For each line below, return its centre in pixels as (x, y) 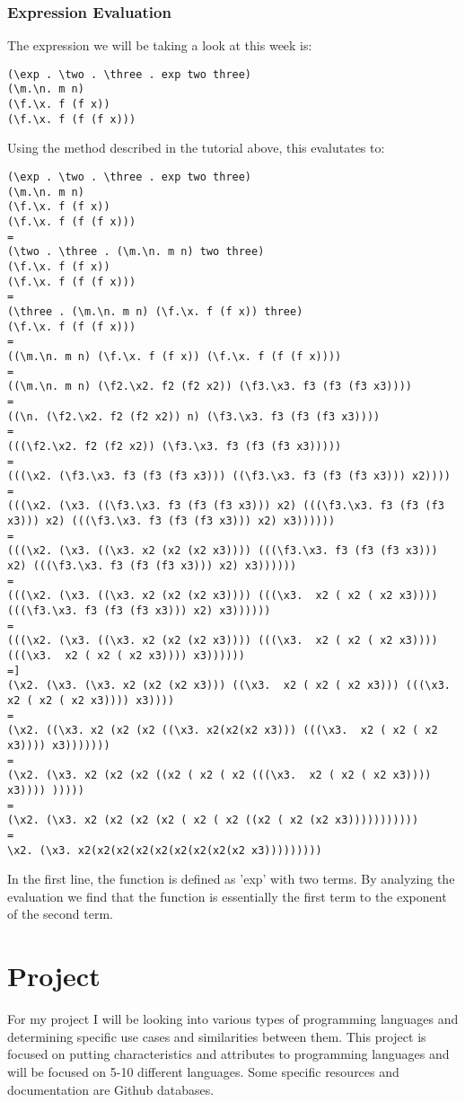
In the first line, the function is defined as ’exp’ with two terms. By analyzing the (231, 879)
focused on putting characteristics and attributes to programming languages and (228, 1054)
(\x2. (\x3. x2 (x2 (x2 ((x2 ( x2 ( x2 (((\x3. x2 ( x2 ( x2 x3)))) (219, 776)
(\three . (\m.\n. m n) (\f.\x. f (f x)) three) (155, 311)
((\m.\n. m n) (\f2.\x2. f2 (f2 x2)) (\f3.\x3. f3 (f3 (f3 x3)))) (210, 387)
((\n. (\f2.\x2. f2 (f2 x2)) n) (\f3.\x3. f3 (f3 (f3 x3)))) (194, 416)
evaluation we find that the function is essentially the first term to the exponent (227, 896)
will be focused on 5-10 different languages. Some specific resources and (203, 1071)
